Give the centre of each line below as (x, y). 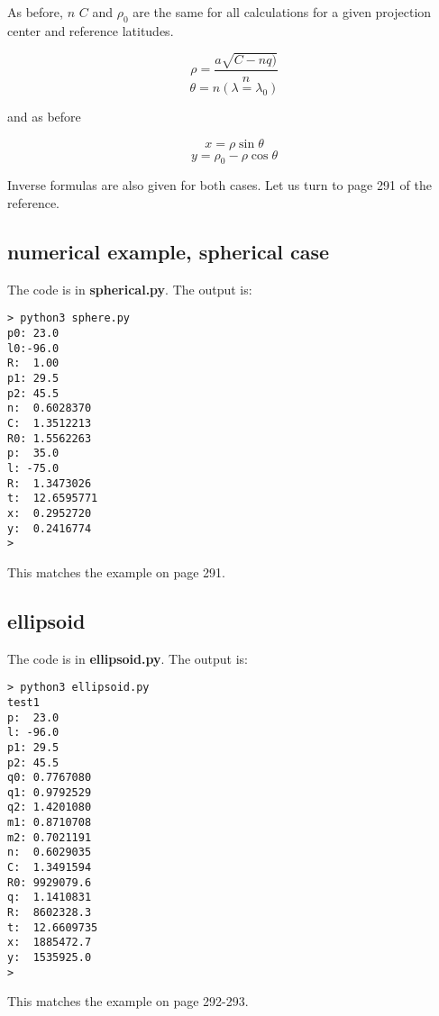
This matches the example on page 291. (117, 571)
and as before (44, 116)
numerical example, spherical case (169, 251)
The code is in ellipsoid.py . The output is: (128, 658)
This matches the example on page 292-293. (128, 1001)
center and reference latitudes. (91, 30)
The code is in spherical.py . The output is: (130, 289)
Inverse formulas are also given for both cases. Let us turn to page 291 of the (219, 185)
